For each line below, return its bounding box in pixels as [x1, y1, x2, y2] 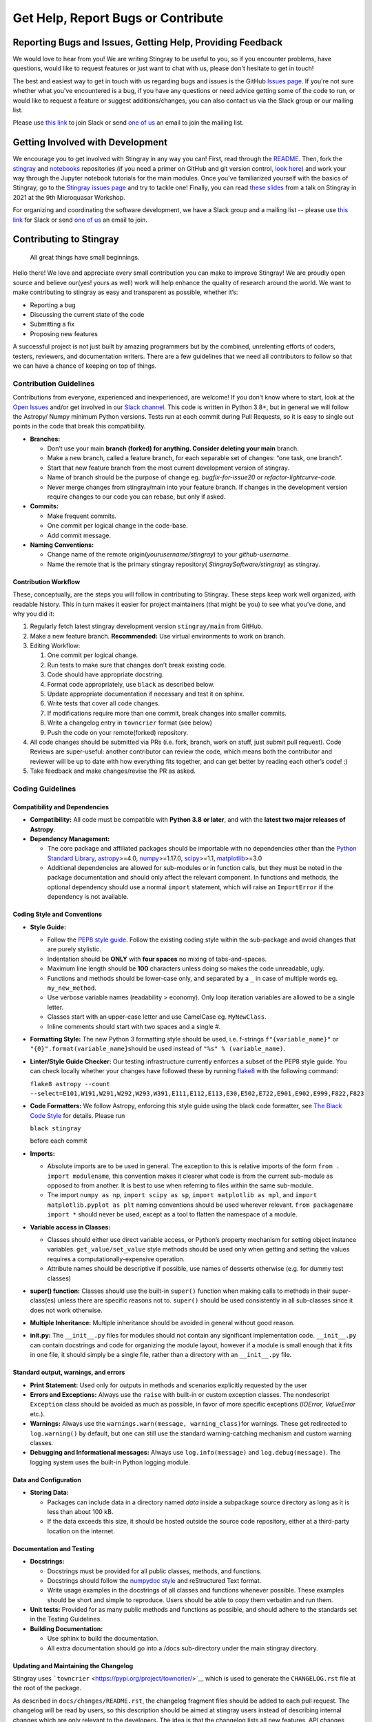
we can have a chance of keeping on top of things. [12, 362, 157, 370]
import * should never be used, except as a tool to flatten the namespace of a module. [47, 1210, 298, 1218]
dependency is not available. [47, 893, 129, 901]
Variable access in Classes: [30, 1223, 111, 1231]
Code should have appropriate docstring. [47, 670, 164, 678]
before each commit [30, 1137, 87, 1145]
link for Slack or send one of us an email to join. [12, 216, 148, 224]
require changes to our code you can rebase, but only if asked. [47, 492, 226, 501]
